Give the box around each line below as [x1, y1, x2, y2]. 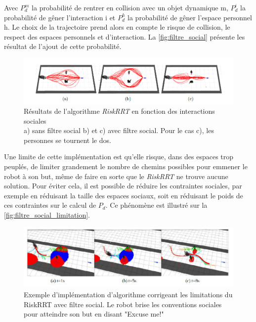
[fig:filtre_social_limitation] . [4, 209, 90, 220]
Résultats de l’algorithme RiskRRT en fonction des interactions [24, 106, 215, 116]
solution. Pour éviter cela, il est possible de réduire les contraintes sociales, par [4, 181, 242, 191]
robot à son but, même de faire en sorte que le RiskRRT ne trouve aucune [4, 171, 228, 181]
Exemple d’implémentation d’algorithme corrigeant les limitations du [24, 289, 233, 300]
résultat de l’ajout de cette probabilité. [4, 41, 122, 51]
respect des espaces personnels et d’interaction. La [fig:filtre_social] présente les [4, 31, 245, 42]
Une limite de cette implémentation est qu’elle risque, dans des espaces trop [4, 151, 234, 162]
